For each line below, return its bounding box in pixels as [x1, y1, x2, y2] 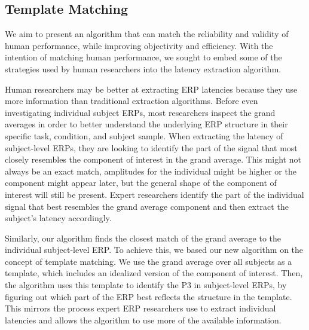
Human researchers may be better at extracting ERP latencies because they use [5, 82, 298, 95]
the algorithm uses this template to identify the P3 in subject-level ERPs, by [5, 279, 287, 291]
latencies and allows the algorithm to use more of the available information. [5, 313, 282, 326]
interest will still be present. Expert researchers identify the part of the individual [5, 188, 304, 200]
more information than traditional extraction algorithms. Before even [5, 94, 258, 107]
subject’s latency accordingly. [5, 212, 112, 224]
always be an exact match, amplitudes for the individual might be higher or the [5, 164, 296, 177]
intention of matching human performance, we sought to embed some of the [5, 51, 282, 63]
